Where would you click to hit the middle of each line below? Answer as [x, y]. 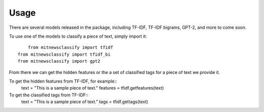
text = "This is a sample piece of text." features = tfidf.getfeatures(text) [93, 88]
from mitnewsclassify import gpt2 [59, 61]
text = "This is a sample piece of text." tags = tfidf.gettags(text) [85, 102]
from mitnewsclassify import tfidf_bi [64, 54]
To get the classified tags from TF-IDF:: [49, 95]
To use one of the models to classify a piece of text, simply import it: [78, 36]
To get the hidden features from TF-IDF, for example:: [63, 81]
